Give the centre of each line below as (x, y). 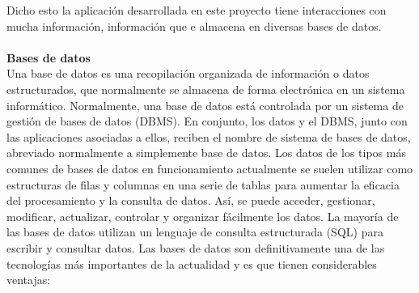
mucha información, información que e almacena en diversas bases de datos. (194, 25)
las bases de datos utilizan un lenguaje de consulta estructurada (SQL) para (195, 232)
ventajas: (29, 280)
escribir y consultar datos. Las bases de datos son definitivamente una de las (196, 247)
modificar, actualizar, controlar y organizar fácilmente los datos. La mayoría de (203, 216)
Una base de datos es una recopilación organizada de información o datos (188, 73)
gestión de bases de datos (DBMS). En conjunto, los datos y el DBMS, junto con (207, 121)
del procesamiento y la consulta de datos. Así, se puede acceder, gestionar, (191, 200)
